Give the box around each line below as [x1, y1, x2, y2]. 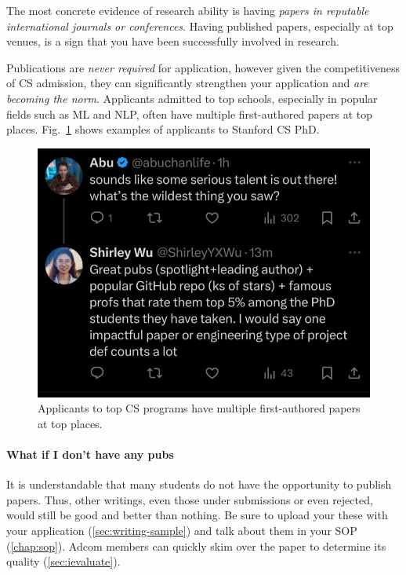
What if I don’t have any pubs [6, 446, 174, 463]
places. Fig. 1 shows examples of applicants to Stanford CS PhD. [6, 121, 320, 137]
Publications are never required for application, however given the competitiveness [6, 59, 401, 75]
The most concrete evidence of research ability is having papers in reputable [6, 2, 369, 18]
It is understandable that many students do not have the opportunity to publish [6, 476, 392, 493]
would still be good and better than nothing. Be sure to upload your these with [6, 507, 388, 523]
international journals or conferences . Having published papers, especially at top [6, 17, 393, 34]
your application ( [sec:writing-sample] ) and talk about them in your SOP [6, 522, 357, 539]
